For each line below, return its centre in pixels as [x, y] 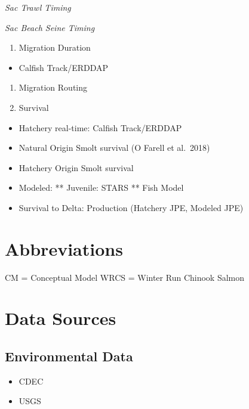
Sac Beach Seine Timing [50, 27]
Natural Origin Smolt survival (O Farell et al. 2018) [114, 148]
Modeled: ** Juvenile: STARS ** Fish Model [101, 188]
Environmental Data [69, 356]
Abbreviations [64, 248]
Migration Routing [53, 87]
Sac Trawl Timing [38, 7]
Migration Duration [55, 47]
